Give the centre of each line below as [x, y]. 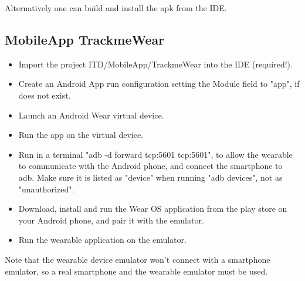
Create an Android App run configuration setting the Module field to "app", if [159, 84]
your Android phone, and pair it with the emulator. [111, 220]
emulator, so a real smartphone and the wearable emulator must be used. [136, 271]
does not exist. [45, 95]
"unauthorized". [46, 189]
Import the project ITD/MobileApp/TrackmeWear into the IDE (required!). [155, 64]
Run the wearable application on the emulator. [102, 240]
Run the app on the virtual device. [81, 135]
